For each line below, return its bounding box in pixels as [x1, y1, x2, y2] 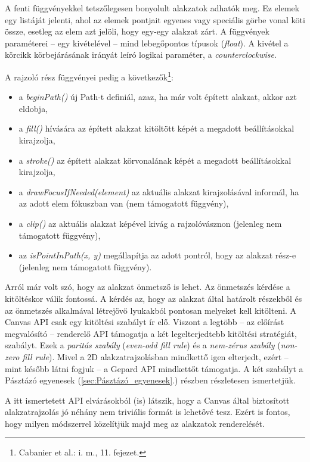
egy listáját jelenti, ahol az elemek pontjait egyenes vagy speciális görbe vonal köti [5, 13, 305, 26]
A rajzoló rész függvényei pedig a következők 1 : [5, 68, 173, 83]
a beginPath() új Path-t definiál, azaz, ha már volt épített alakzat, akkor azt [18, 90, 297, 103]
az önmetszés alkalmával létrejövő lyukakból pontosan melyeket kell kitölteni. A [5, 304, 297, 316]
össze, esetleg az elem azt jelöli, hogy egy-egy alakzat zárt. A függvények [5, 25, 269, 38]
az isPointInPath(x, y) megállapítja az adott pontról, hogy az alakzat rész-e [18, 249, 296, 261]
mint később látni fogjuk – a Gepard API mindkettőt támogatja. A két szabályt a [5, 362, 303, 374]
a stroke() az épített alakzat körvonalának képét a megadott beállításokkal [18, 154, 292, 166]
